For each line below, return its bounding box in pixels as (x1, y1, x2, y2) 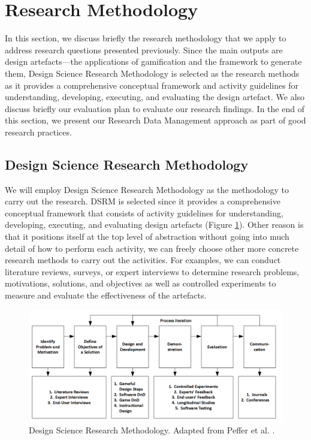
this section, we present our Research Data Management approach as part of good (5, 114, 306, 126)
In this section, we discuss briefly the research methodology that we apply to (5, 32, 286, 44)
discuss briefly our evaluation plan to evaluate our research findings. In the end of (5, 102, 304, 114)
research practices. (5, 125, 72, 138)
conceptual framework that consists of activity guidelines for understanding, (5, 206, 283, 219)
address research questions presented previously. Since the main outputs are (5, 43, 283, 56)
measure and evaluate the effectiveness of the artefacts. (5, 289, 207, 302)
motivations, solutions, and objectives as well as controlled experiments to (5, 277, 276, 290)
